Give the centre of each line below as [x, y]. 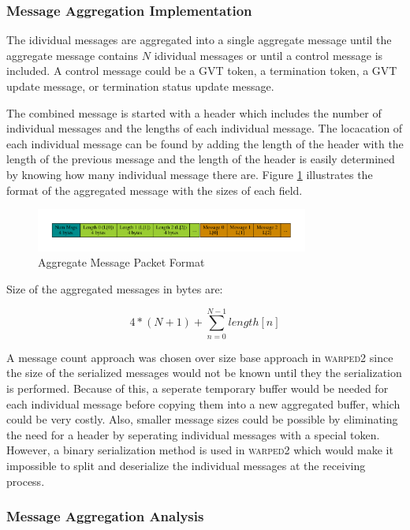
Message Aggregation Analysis [105, 516]
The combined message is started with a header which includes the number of [194, 112]
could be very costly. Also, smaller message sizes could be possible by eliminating [202, 419]
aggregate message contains [73, 55]
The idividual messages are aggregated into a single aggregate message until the [199, 40]
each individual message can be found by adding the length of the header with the [205, 143]
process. [26, 481]
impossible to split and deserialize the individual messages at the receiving [186, 465]
